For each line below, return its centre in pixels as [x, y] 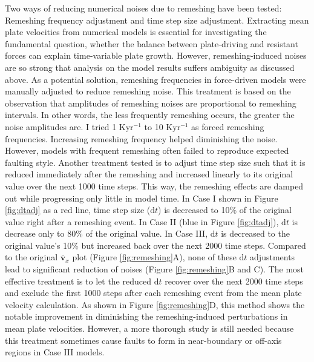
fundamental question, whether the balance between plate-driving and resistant [152, 43]
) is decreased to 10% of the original [225, 210]
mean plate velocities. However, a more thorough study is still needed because [149, 328]
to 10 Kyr [162, 126]
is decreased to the [255, 233]
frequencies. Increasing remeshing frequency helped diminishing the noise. [141, 138]
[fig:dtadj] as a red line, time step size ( [78, 210]
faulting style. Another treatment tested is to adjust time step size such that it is [155, 162]
